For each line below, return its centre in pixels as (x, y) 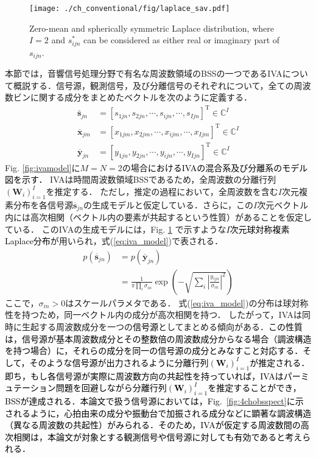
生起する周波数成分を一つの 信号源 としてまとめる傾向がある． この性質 (162, 326)
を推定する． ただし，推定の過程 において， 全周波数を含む (162, 191)
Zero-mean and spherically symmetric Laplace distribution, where (152, 28)
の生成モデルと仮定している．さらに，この (168, 204)
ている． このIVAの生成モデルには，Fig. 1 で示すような (116, 229)
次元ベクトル (283, 204)
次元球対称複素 (260, 229)
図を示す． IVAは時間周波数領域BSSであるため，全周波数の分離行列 (141, 179)
